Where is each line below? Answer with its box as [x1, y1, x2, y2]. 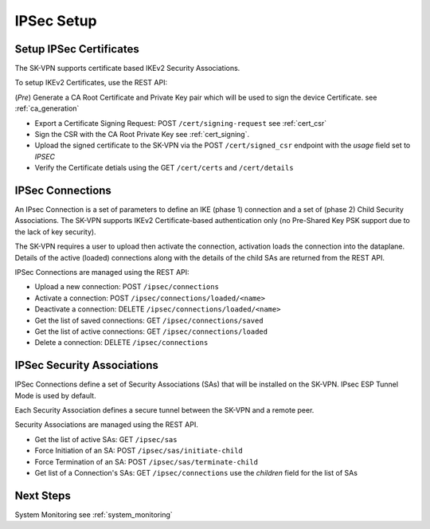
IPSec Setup [14, 12, 97, 29]
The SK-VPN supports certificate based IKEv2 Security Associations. [14, 64, 240, 73]
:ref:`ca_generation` [14, 104, 80, 113]
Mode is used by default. [14, 390, 96, 400]
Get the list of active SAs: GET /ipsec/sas [34, 434, 178, 444]
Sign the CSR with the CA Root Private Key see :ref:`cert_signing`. [34, 130, 250, 139]
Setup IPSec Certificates [14, 42, 139, 56]
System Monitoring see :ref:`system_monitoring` [14, 510, 173, 519]
